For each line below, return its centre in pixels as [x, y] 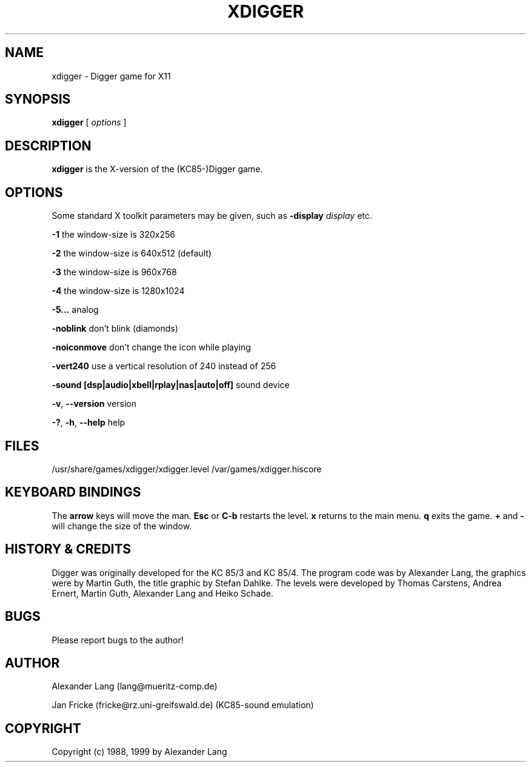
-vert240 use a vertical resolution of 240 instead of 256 [164, 366]
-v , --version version [94, 404]
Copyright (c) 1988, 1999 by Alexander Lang [139, 752]
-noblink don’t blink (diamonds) [115, 329]
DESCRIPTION [48, 146]
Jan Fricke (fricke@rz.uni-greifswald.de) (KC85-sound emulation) [183, 705]
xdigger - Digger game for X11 [111, 76]
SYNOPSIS [38, 99]
